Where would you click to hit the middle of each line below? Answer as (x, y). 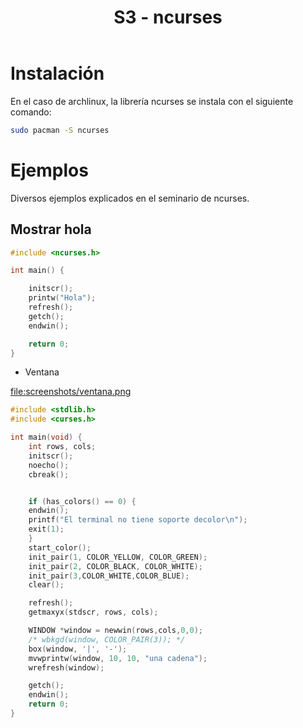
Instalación (57, 73)
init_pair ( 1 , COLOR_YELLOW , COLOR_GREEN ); (118, 557)
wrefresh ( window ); (66, 667)
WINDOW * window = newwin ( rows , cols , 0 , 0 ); (115, 631)
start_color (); (60, 547)
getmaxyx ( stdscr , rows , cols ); (93, 612)
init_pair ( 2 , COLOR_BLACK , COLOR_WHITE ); (115, 566)
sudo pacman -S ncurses (60, 130)
